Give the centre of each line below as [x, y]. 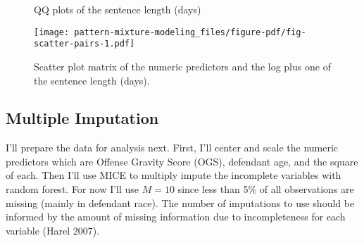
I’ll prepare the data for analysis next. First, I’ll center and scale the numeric [172, 148]
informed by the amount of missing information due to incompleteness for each [176, 217]
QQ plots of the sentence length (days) [118, 9]
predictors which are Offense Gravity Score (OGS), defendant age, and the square [182, 161]
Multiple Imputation [82, 118]
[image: [52, 32]
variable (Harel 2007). [53, 230]
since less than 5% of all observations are [266, 189]
